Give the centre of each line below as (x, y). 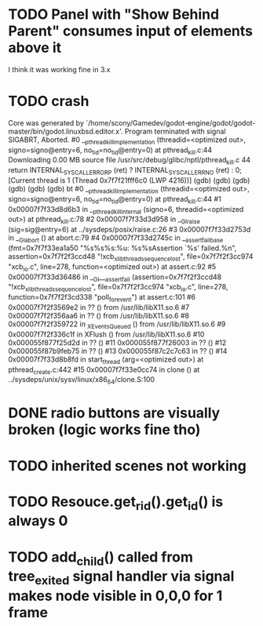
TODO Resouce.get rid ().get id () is (116, 503)
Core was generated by (46, 122)
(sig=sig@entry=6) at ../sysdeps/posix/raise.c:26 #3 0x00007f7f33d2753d (130, 230)
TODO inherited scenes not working (128, 466)
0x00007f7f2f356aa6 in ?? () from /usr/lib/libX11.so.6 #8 (99, 316)
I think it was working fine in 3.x (59, 69)
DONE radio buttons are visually (114, 413)
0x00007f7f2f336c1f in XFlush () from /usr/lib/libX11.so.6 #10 (106, 334)
